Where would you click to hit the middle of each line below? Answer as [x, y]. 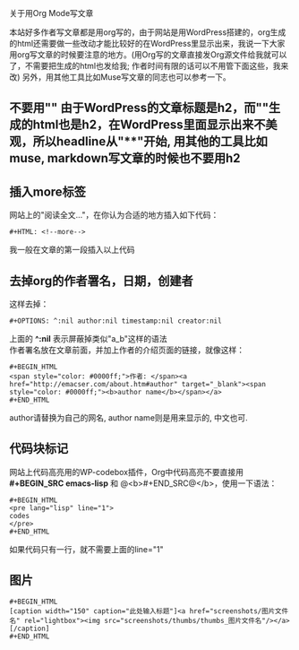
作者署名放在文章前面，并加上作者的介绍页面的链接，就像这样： [127, 350]
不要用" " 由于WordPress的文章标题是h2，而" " [139, 108]
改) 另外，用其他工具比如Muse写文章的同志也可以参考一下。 [120, 77]
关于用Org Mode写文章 [51, 13]
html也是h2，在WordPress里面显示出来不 [149, 125]
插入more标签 [48, 191]
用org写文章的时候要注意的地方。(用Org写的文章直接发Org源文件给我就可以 [148, 55]
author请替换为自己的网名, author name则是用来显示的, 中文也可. [128, 418]
